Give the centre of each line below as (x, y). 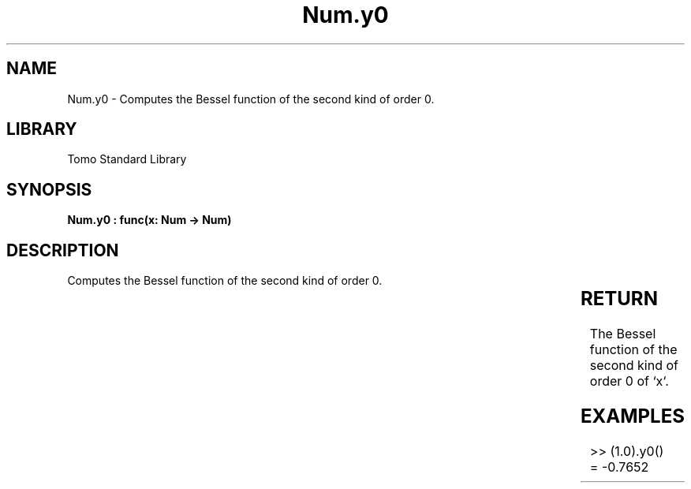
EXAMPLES (632, 416)
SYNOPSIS (49, 189)
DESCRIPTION (63, 250)
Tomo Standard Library (127, 159)
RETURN (619, 299)
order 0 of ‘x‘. (629, 381)
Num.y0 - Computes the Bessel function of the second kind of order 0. (251, 99)
